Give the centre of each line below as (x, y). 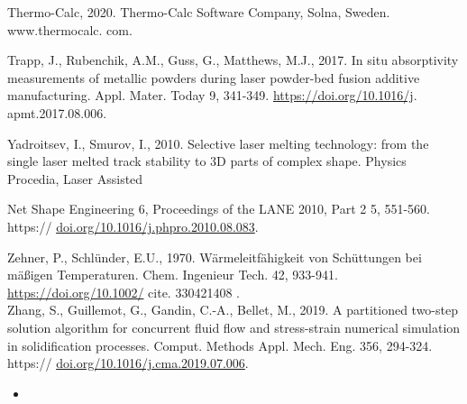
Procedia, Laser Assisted (75, 178)
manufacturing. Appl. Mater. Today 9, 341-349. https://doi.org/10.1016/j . (212, 95)
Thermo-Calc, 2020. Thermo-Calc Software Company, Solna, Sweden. (199, 12)
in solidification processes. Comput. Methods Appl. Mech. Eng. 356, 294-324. (220, 345)
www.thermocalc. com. (70, 29)
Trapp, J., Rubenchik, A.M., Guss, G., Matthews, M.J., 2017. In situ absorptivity (233, 60)
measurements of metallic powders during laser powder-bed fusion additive (214, 77)
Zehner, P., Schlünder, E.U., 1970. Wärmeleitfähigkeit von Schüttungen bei (215, 257)
